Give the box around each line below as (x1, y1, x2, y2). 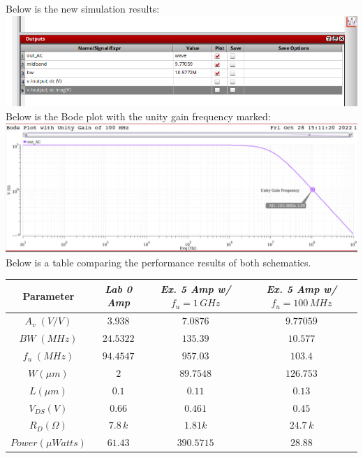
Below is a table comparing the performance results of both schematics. (6, 255, 311, 269)
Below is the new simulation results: (6, 1, 160, 15)
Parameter (22, 288, 75, 303)
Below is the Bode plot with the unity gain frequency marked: (6, 108, 271, 123)
